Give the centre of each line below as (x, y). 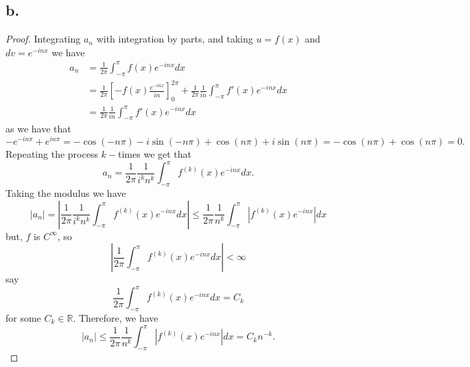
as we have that (38, 129)
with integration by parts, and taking (175, 39)
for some (23, 318)
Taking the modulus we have (66, 192)
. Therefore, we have (116, 318)
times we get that (155, 154)
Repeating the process (52, 154)
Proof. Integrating (43, 39)
